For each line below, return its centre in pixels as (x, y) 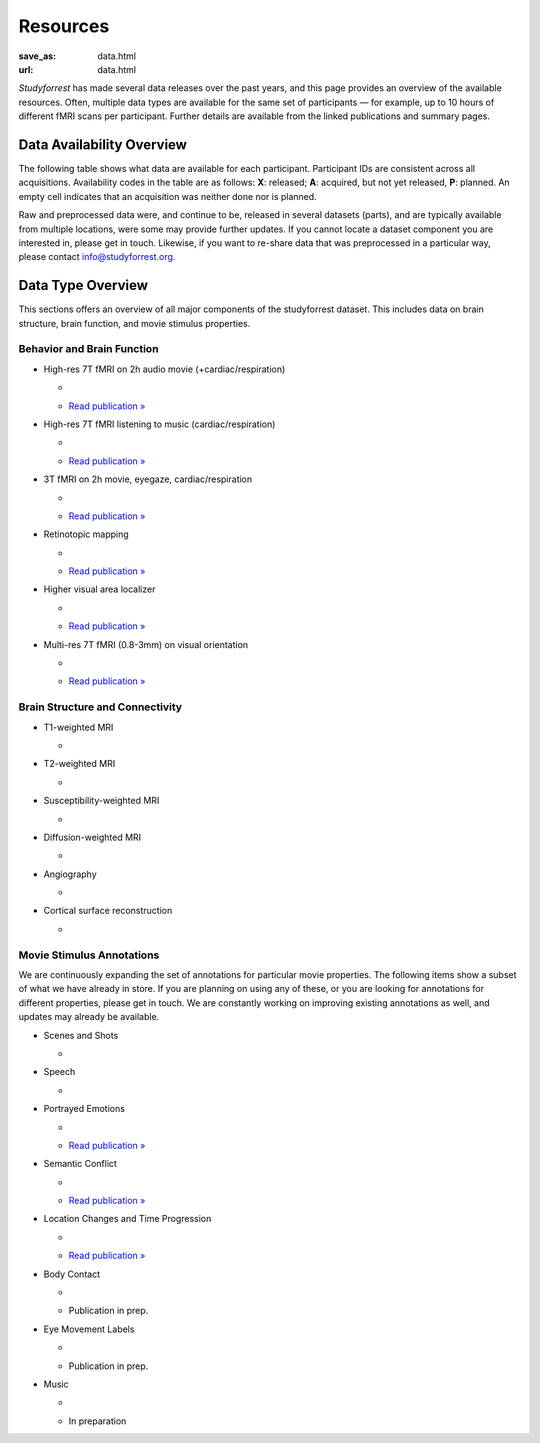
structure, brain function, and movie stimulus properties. (134, 323)
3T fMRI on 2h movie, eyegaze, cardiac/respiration (148, 479)
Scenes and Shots (81, 1035)
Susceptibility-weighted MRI (101, 801)
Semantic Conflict (80, 1164)
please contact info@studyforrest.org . (97, 257)
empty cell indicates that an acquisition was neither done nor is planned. (167, 196)
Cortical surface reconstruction (108, 911)
